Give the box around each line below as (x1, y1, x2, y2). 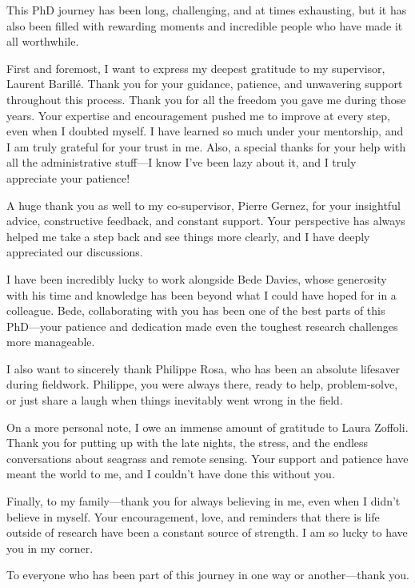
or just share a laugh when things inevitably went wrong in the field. (6, 392, 343, 409)
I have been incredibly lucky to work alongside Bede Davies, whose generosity (6, 270, 387, 287)
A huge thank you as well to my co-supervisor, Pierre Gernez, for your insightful (6, 196, 401, 213)
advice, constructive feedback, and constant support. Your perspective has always (6, 212, 405, 229)
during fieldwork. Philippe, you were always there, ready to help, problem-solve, (6, 376, 398, 393)
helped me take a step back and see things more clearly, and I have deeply (6, 228, 370, 244)
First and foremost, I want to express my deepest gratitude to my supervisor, (6, 59, 385, 76)
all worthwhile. (6, 33, 79, 50)
